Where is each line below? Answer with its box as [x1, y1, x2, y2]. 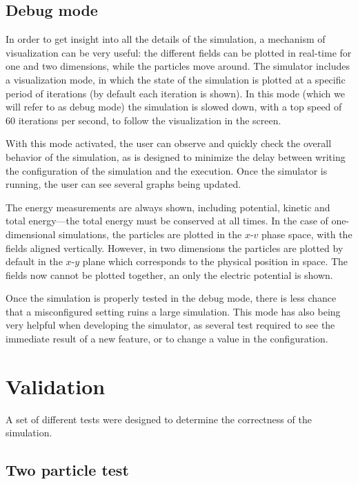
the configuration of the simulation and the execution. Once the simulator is [6, 163, 328, 177]
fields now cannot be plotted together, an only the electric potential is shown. [6, 267, 333, 282]
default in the [6, 254, 63, 269]
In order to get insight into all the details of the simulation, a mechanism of [6, 32, 326, 46]
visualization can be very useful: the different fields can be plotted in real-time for [6, 45, 352, 59]
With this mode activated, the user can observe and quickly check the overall [6, 136, 332, 151]
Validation [6, 371, 106, 400]
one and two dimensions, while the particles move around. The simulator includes [6, 59, 350, 73]
